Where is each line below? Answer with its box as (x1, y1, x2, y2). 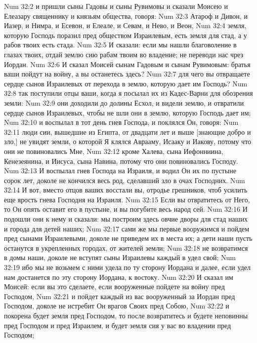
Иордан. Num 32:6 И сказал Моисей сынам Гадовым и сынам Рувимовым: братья (4, 59, 251, 69)
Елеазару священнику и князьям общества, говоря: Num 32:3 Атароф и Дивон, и (4, 10, 248, 21)
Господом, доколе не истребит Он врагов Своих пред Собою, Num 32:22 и (4, 301, 229, 311)
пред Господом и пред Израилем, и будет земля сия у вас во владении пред (4, 320, 231, 330)
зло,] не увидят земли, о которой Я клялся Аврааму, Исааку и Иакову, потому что (4, 136, 252, 147)
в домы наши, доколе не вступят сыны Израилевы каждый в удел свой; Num (4, 252, 236, 263)
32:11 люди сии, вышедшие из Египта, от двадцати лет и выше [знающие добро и (4, 126, 251, 137)
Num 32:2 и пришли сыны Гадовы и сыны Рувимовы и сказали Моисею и (4, 1, 228, 11)
